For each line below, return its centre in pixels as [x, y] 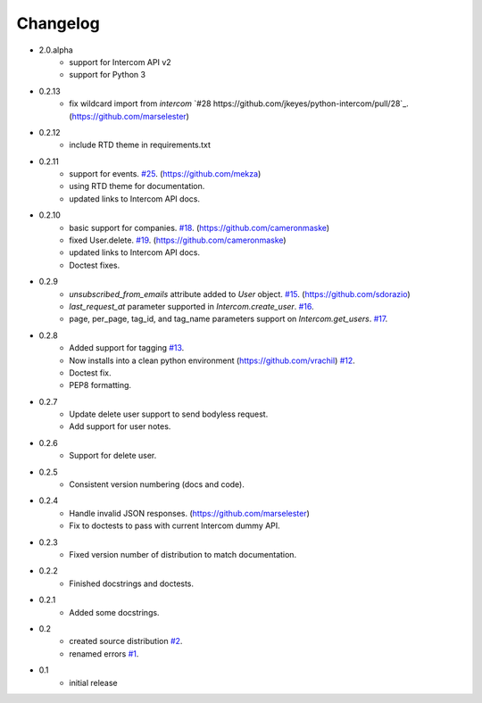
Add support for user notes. [120, 426]
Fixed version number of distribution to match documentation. [183, 554]
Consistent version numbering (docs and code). [157, 484]
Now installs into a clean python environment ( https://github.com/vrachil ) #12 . [212, 360]
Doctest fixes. [95, 265]
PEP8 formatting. [100, 385]
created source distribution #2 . [126, 641]
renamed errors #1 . [104, 653]
